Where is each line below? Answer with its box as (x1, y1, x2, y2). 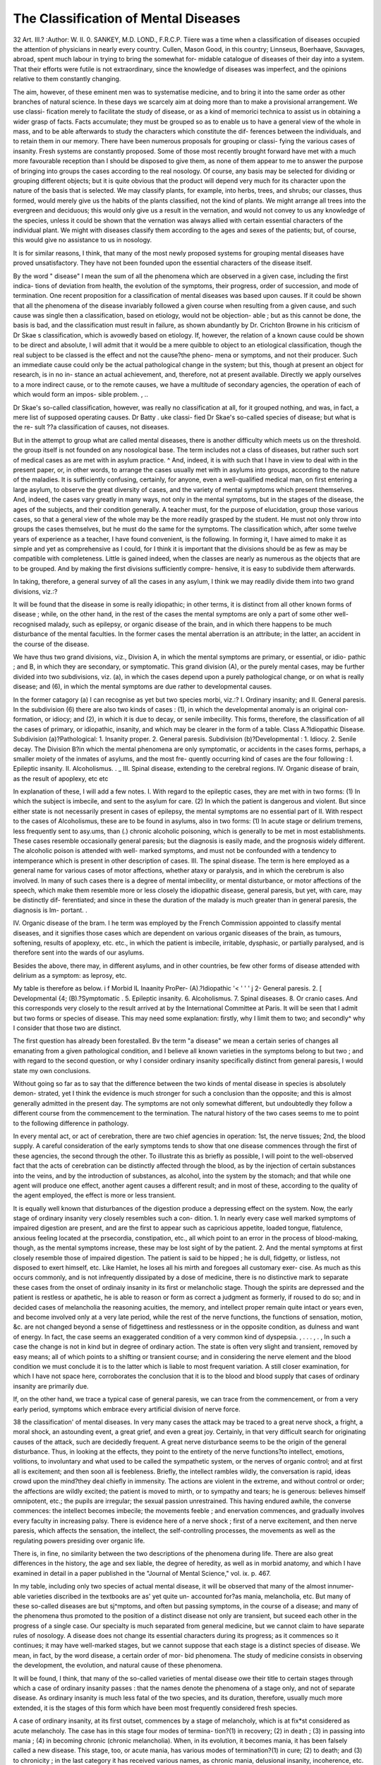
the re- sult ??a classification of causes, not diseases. (13, 423, 169, 431)
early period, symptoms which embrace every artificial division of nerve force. (13, 1405, 241, 1413)
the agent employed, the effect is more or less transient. (13, 1191, 176, 1199)
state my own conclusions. (13, 1066, 91, 1075)
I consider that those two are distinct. (13, 1024, 121, 1032)
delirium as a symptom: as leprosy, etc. (13, 971, 127, 980)
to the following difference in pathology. (13, 1119, 129, 1127)
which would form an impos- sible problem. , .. (13, 390, 148, 399)
